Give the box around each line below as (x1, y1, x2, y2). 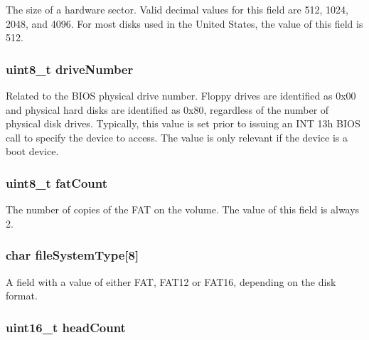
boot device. (6, 144, 59, 159)
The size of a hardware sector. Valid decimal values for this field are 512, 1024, (6, 2, 348, 16)
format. (6, 288, 38, 303)
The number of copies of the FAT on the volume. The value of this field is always (6, 202, 360, 217)
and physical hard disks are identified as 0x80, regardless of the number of (6, 102, 329, 117)
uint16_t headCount (6, 318, 126, 336)
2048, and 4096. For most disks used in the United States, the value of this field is (6, 16, 363, 31)
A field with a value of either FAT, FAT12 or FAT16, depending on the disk (6, 274, 336, 289)
